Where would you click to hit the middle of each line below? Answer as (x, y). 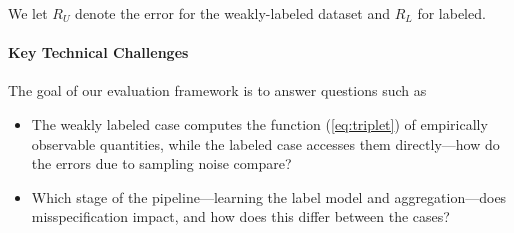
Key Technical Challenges (98, 52)
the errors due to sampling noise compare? (161, 163)
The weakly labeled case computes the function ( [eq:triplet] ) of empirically (259, 123)
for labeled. (451, 13)
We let (28, 13)
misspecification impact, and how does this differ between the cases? (240, 216)
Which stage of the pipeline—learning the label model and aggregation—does (269, 196)
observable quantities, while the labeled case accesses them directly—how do (265, 143)
